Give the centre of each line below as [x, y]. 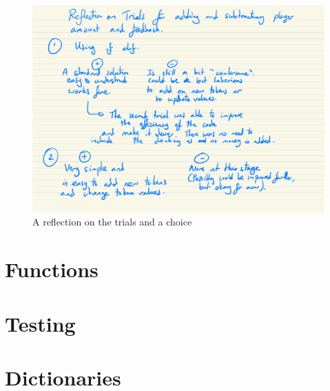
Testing [40, 323]
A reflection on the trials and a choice [112, 222]
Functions [52, 269]
